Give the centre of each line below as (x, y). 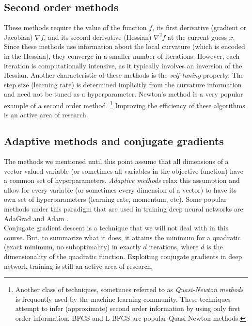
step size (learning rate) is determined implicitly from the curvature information (123, 84)
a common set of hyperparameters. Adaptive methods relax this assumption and (122, 180)
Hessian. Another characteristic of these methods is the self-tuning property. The (124, 75)
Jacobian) (18, 37)
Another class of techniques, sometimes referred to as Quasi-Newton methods (129, 289)
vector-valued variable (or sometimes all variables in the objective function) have (124, 171)
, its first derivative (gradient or (199, 27)
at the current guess (197, 37)
